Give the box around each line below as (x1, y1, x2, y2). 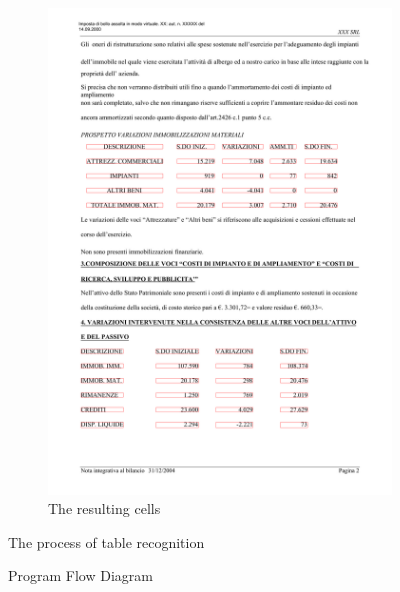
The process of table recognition (8, 531, 205, 552)
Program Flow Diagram (8, 565, 153, 586)
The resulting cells (48, 498, 161, 519)
